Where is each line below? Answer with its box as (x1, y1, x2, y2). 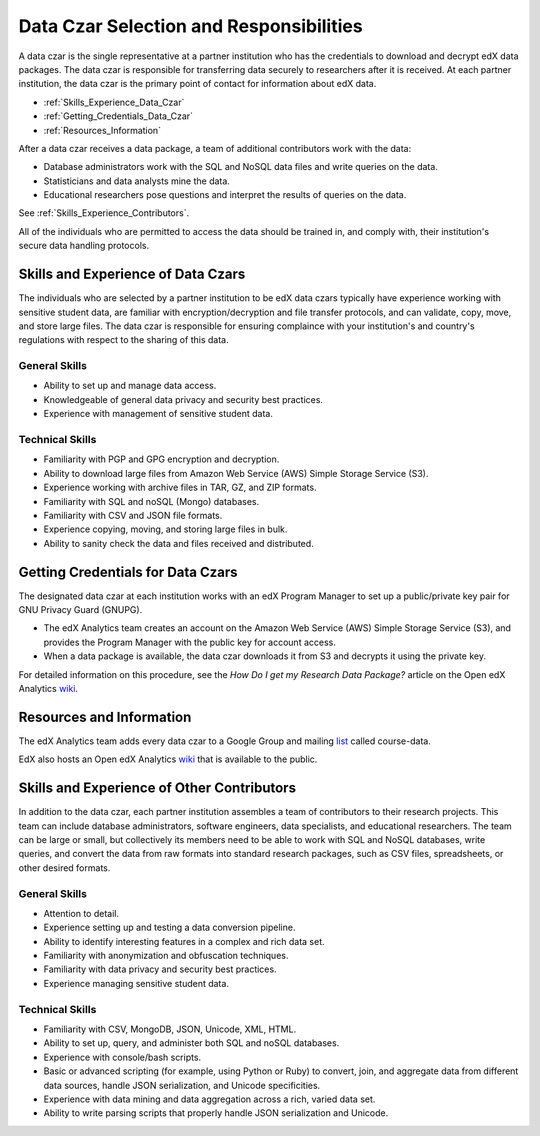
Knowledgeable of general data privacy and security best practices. (43, 393, 324, 405)
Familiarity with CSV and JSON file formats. (43, 509, 223, 521)
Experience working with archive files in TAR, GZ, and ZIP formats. (43, 481, 317, 494)
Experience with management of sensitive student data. (43, 408, 274, 420)
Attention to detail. (43, 907, 120, 919)
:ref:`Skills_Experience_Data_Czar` (43, 96, 185, 108)
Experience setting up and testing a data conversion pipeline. (43, 921, 296, 934)
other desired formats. (18, 861, 111, 874)
